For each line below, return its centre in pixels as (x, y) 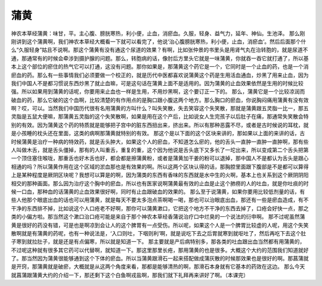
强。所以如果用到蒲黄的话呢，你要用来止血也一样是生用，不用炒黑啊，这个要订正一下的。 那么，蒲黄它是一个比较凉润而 (158, 92)
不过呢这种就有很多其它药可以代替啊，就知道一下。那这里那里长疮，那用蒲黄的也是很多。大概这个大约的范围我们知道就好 (160, 250)
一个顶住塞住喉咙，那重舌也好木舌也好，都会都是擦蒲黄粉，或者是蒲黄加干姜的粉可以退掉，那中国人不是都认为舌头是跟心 (160, 158)
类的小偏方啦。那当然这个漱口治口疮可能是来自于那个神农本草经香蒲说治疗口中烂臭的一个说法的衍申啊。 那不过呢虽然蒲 (158, 217)
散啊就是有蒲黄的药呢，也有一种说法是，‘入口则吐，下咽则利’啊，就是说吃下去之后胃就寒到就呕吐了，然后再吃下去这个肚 (159, 233)
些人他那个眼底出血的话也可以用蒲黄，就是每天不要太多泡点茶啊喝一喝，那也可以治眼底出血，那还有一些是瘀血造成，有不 (160, 200)
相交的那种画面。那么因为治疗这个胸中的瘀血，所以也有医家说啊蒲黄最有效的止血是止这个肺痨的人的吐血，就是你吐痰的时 (160, 183)
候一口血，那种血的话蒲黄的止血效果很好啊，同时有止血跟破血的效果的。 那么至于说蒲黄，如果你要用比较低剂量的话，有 (158, 191)
